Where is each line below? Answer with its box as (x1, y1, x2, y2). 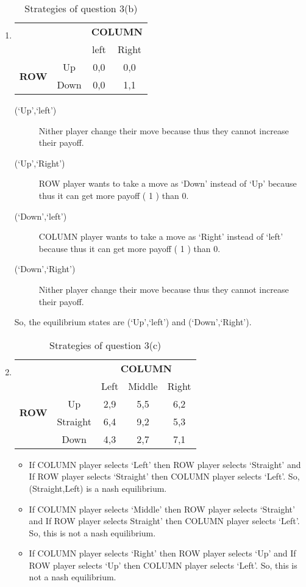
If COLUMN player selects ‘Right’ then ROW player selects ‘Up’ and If (29, 547, 296, 560)
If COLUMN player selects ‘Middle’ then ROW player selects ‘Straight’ (29, 502, 295, 515)
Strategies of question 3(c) (49, 337, 162, 352)
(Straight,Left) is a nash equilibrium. (29, 481, 167, 494)
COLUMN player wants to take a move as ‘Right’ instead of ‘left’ (38, 230, 283, 243)
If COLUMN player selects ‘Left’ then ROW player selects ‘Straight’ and (29, 458, 301, 470)
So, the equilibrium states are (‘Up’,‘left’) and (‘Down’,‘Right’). (14, 315, 252, 328)
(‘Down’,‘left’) (14, 209, 67, 222)
